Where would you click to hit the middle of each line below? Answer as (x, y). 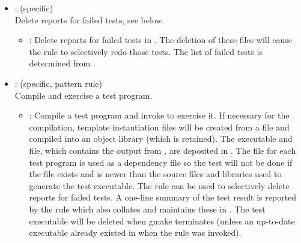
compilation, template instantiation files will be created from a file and (159, 127)
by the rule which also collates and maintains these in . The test (147, 209)
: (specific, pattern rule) (59, 83)
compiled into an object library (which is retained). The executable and (161, 139)
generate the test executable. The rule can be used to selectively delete (159, 185)
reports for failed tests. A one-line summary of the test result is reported (163, 197)
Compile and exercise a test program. (84, 95)
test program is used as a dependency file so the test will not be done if (161, 162)
